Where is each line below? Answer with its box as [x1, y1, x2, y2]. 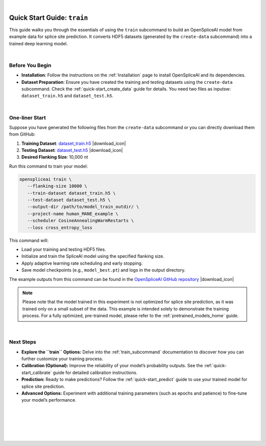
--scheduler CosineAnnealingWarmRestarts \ [27, 218, 134, 224]
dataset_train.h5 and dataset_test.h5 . [21, 93, 113, 99]
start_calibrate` [21, 370, 52, 376]
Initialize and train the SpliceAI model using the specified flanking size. [21, 253, 165, 259]
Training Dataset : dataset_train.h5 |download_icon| [21, 140, 126, 146]
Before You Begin [9, 62, 52, 69]
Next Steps [9, 339, 36, 345]
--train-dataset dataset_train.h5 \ [27, 190, 116, 196]
